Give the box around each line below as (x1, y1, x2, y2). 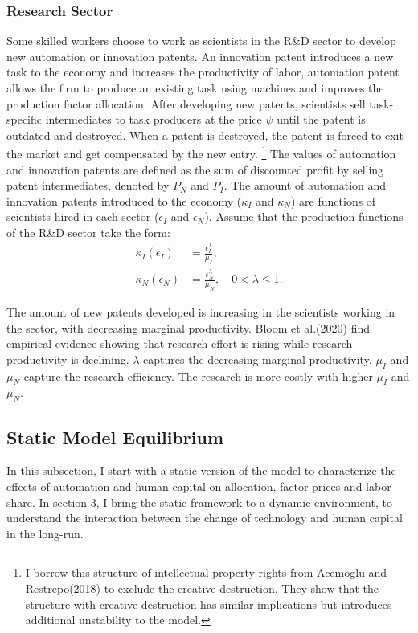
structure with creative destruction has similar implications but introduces (25, 595, 392, 612)
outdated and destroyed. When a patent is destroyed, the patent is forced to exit (6, 126, 404, 143)
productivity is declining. (6, 350, 129, 367)
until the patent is (277, 111, 366, 128)
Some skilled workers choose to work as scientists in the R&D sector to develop (6, 32, 396, 49)
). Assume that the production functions (204, 208, 404, 225)
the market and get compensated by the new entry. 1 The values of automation (6, 143, 396, 162)
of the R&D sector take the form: (6, 224, 170, 240)
